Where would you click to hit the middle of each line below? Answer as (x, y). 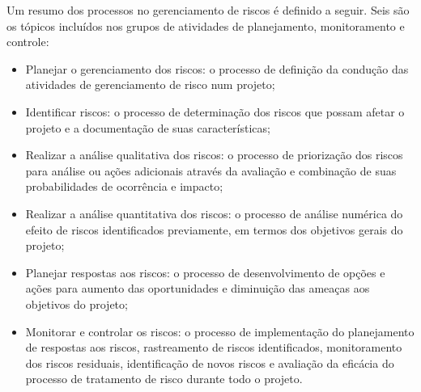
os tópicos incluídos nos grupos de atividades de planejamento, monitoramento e (206, 25)
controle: (28, 42)
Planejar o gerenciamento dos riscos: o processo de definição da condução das (217, 68)
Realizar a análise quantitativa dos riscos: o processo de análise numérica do (214, 213)
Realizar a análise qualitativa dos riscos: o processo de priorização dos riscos (214, 155)
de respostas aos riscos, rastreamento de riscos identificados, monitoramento (214, 347)
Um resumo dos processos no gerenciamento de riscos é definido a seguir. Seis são (208, 10)
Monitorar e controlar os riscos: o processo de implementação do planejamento (220, 331)
